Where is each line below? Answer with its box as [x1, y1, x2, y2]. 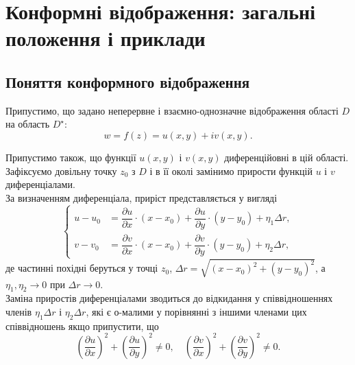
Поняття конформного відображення [5, 71, 250, 92]
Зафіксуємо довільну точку [5, 163, 117, 178]
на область [5, 117, 50, 131]
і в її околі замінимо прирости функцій [149, 163, 313, 178]
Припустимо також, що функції [5, 150, 136, 164]
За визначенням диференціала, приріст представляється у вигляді [5, 190, 278, 204]
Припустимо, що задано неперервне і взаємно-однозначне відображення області [5, 103, 339, 117]
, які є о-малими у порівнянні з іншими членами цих [86, 304, 307, 318]
